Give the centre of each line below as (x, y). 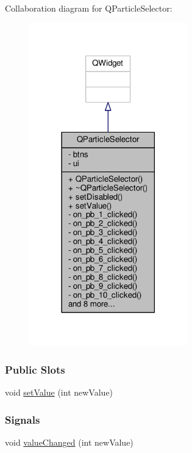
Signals (23, 419)
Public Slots (35, 369)
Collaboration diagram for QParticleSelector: (89, 8)
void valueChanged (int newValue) (69, 442)
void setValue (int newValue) (59, 392)
